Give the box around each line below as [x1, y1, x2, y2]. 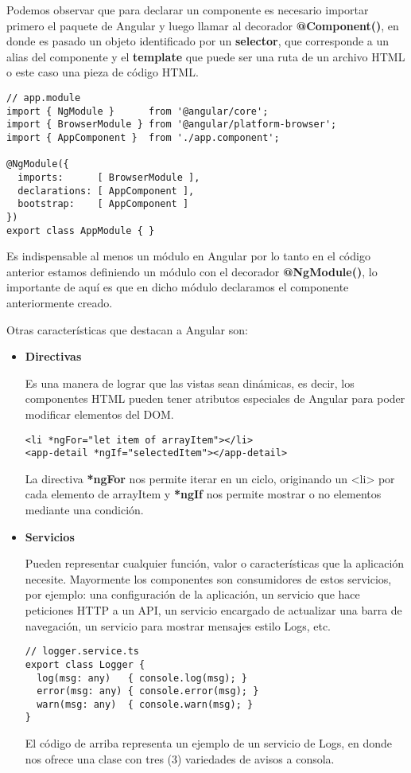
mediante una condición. [25, 502, 144, 518]
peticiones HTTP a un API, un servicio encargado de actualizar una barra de [25, 602, 402, 618]
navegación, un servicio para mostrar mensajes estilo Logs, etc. [25, 617, 332, 634]
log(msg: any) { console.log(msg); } [37, 672, 247, 684]
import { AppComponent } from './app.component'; [6, 131, 280, 143]
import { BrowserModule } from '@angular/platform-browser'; [6, 119, 337, 131]
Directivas [25, 348, 82, 365]
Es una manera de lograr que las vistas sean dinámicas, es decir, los [25, 374, 355, 391]
